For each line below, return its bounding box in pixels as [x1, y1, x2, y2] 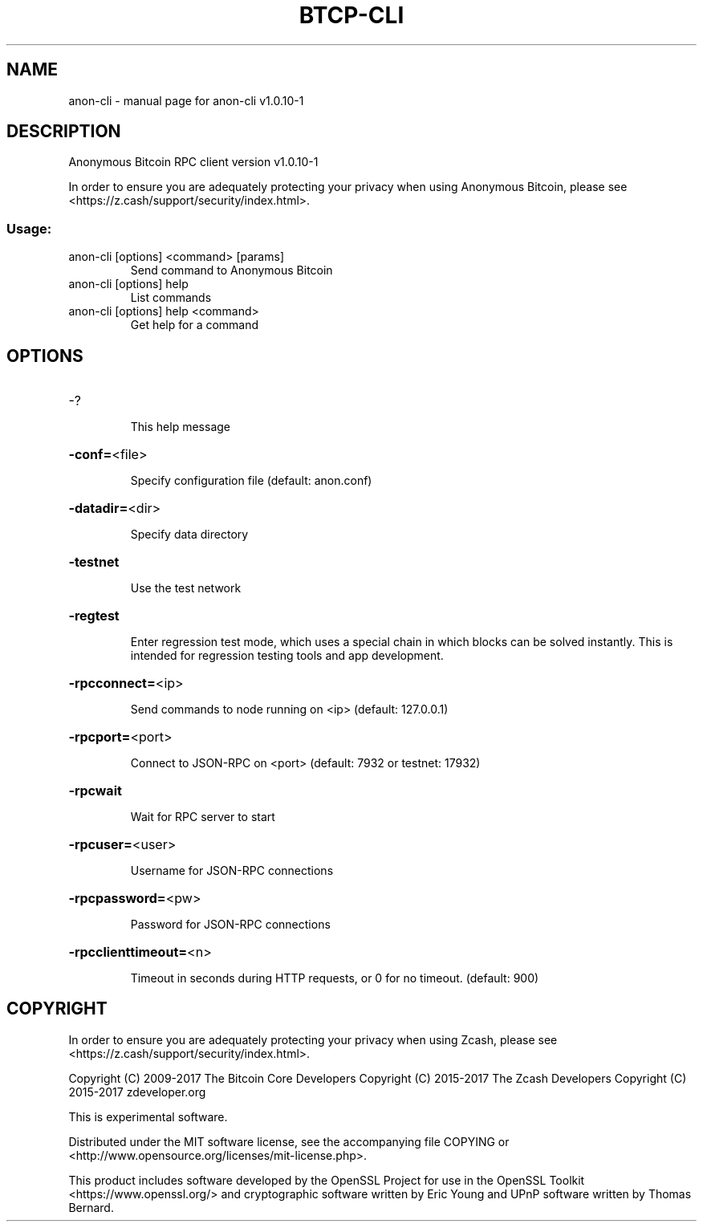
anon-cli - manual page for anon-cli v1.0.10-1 [68, 93, 304, 108]
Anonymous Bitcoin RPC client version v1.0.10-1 [68, 155, 319, 169]
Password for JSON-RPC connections [130, 917, 331, 932]
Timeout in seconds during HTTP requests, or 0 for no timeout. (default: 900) [130, 971, 539, 986]
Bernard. [68, 1200, 114, 1214]
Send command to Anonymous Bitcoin [130, 263, 333, 278]
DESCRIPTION [6, 121, 121, 142]
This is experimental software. [68, 1109, 228, 1124]
